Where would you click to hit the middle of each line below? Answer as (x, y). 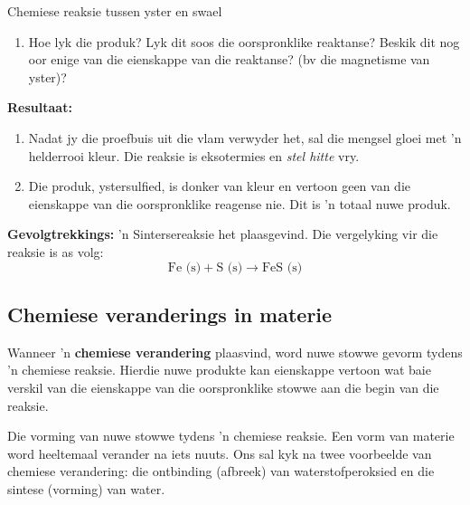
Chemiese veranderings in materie (170, 314)
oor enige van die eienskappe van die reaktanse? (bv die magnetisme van (229, 59)
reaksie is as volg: (56, 251)
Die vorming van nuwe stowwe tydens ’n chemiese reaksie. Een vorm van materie (231, 436)
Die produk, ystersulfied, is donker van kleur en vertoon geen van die (219, 186)
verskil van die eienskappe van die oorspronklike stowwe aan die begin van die (223, 387)
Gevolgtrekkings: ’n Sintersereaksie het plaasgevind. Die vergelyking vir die (223, 234)
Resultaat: (40, 107)
